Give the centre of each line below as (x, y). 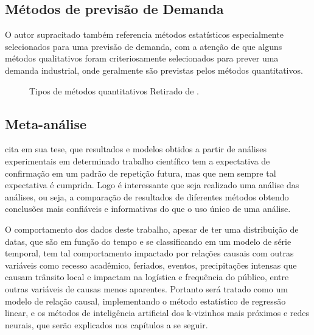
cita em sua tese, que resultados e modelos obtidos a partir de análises (136, 149)
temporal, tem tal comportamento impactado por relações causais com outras (149, 253)
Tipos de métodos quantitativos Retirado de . (114, 90)
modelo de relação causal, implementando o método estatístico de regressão (145, 301)
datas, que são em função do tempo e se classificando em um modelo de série (148, 241)
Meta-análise (46, 123)
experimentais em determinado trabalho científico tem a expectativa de (138, 160)
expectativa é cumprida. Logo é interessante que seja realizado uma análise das (152, 185)
